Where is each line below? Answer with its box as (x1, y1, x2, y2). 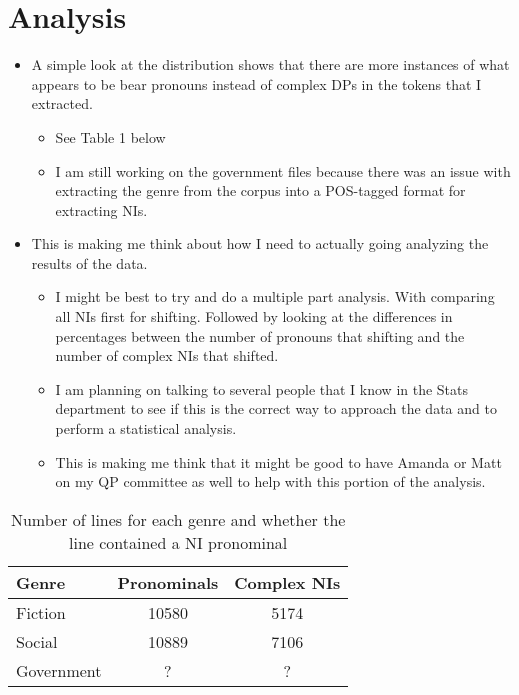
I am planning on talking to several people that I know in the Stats (55, 378, 469, 399)
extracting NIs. (55, 199, 148, 220)
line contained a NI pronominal (69, 530, 288, 554)
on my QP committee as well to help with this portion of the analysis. (55, 471, 486, 492)
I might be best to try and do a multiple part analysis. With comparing (55, 286, 495, 307)
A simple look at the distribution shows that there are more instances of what (31, 54, 510, 75)
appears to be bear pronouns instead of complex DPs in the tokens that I (31, 73, 482, 94)
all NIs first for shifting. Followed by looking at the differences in (55, 306, 453, 327)
